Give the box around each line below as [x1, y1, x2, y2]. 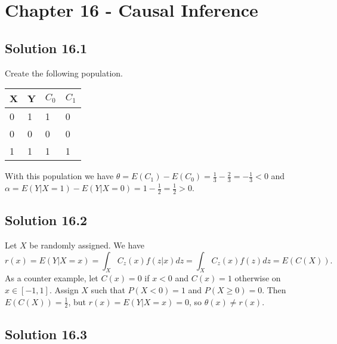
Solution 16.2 [5, 211, 88, 229]
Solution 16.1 [5, 38, 88, 57]
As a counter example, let [5, 272, 98, 284]
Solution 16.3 [5, 324, 88, 343]
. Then [262, 284, 286, 296]
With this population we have [5, 170, 114, 182]
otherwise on [234, 272, 281, 284]
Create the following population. [5, 66, 123, 79]
